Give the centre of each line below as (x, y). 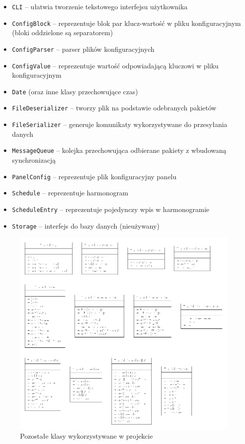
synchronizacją (34, 160)
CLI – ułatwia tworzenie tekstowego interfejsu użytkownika (100, 6)
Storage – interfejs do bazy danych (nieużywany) (86, 225)
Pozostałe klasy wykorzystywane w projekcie (86, 436)
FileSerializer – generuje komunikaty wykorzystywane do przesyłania (120, 124)
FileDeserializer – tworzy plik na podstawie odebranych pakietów (114, 108)
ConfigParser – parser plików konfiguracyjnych (83, 49)
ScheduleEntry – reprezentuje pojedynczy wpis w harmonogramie (111, 209)
